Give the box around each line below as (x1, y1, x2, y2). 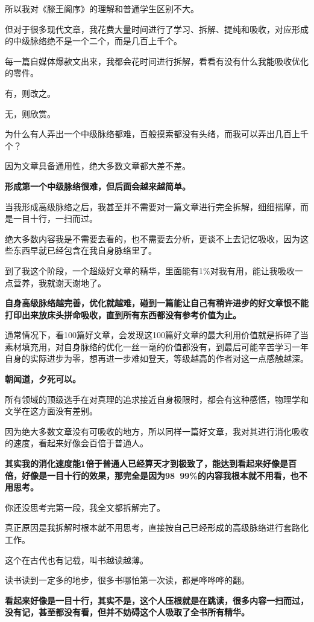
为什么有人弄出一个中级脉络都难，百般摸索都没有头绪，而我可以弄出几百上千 (5, 127, 309, 140)
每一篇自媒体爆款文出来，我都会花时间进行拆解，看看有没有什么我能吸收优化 (5, 54, 309, 67)
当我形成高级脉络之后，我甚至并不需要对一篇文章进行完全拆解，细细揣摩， (5, 200, 300, 213)
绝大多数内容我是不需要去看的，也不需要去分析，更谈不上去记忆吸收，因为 (5, 232, 300, 245)
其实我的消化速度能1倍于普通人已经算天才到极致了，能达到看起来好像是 (5, 457, 289, 470)
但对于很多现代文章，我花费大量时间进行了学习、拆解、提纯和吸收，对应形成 (5, 22, 309, 35)
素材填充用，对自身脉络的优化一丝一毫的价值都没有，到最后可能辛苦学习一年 (5, 340, 309, 353)
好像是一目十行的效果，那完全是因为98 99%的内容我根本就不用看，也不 (21, 469, 307, 481)
